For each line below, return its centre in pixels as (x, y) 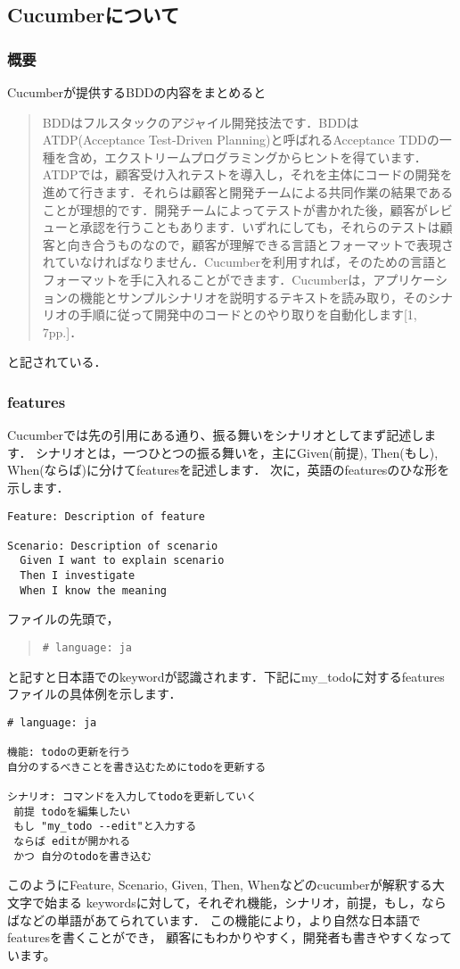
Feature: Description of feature (106, 516)
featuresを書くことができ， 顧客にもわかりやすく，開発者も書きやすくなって (230, 937)
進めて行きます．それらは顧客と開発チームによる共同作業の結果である (248, 191)
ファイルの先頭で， (63, 619)
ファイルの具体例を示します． (94, 694)
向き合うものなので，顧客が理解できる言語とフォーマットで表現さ (260, 244)
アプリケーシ (410, 279)
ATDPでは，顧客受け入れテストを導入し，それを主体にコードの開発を (247, 174)
